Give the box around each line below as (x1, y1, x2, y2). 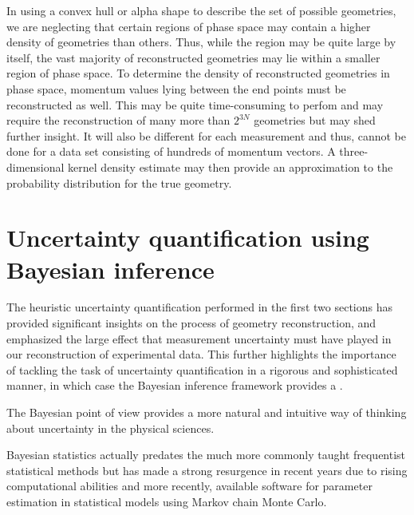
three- (339, 143, 369, 160)
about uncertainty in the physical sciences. (6, 419, 215, 436)
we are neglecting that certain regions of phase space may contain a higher (6, 18, 371, 34)
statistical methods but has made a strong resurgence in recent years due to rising (6, 462, 408, 478)
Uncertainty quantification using (6, 221, 369, 254)
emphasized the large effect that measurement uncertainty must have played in (6, 330, 392, 347)
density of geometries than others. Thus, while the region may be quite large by (6, 34, 396, 50)
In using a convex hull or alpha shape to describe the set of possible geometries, (6, 2, 396, 18)
